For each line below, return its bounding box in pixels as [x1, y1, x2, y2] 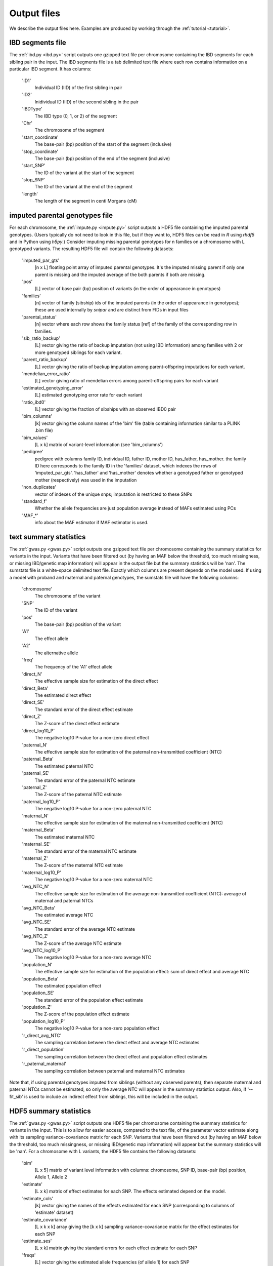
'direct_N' [22, 671, 42, 677]
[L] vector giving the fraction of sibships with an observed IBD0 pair [34, 406, 176, 412]
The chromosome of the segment [34, 127, 105, 133]
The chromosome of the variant [34, 593, 101, 599]
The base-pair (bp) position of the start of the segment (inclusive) [34, 141, 172, 147]
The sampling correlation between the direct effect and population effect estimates [34, 1053, 208, 1059]
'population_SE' [22, 990, 55, 996]
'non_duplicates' [22, 484, 57, 490]
